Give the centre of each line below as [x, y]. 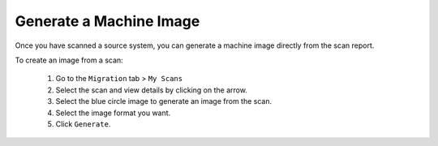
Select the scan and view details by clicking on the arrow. [151, 90]
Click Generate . [83, 124]
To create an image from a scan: [69, 60]
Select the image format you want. [113, 113]
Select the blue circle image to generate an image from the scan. [163, 101]
